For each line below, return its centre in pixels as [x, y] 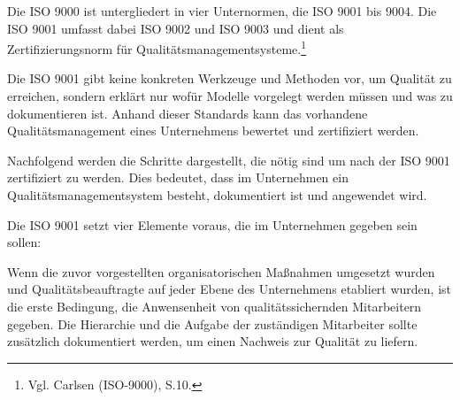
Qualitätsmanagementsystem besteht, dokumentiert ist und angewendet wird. [217, 195]
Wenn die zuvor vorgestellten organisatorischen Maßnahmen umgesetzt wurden [221, 271]
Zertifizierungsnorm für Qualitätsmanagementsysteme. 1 [157, 47]
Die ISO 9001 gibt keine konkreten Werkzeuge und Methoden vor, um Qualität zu [230, 78]
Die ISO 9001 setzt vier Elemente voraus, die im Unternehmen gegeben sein [212, 224]
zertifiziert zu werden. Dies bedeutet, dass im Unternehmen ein [178, 177]
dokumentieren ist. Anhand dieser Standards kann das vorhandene [188, 113]
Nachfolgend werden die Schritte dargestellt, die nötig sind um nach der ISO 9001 [229, 160]
